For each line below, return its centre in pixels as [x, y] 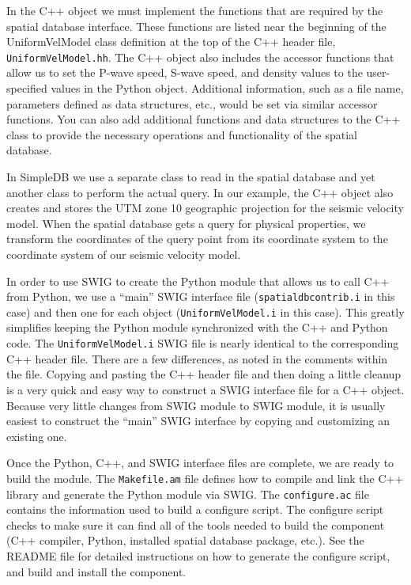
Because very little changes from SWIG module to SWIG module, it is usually [196, 405]
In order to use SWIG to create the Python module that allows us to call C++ [198, 281]
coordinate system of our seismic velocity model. [124, 254]
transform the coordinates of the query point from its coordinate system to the [197, 239]
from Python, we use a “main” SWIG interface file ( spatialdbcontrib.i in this [201, 296]
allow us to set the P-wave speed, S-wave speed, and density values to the [185, 72]
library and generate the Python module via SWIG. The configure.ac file [188, 494]
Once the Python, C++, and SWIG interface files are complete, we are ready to [200, 463]
